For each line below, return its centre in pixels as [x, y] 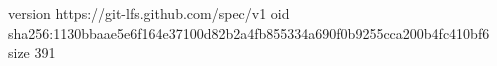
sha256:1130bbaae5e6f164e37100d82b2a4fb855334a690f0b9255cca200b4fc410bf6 [249, 32]
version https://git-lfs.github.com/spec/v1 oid [149, 13]
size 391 [32, 52]
